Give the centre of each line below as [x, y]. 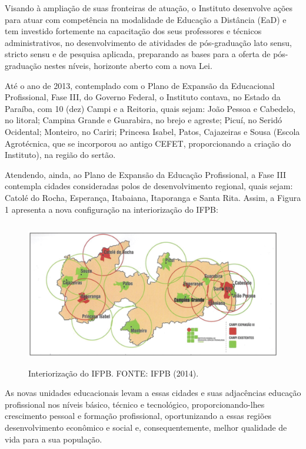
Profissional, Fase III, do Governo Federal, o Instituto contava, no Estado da [143, 97]
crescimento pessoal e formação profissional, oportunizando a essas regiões [138, 416]
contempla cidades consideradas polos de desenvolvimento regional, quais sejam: [149, 186]
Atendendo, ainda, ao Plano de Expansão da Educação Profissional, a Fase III [146, 174]
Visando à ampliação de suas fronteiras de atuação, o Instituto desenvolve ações [149, 8]
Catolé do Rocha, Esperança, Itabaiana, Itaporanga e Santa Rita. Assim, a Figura [153, 197]
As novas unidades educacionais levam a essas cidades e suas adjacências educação [153, 393]
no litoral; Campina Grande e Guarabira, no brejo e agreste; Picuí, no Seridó [143, 120]
